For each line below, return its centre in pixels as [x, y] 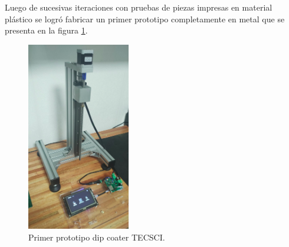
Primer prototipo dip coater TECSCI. [97, 237]
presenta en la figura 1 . [46, 30]
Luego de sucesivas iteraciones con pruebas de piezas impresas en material [139, 7]
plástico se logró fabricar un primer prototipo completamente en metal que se [145, 19]
